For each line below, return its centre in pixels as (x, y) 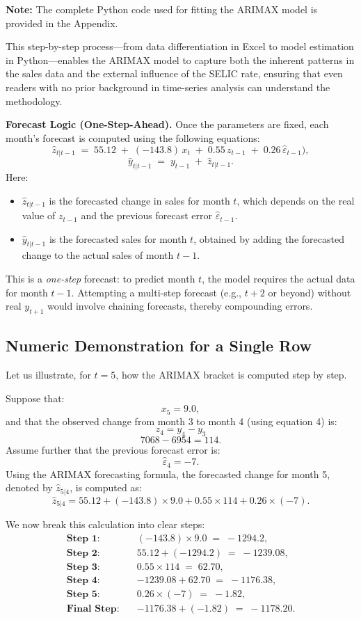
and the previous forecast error (146, 215)
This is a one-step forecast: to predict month (101, 279)
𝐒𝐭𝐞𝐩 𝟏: (83, 538)
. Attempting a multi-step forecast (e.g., (156, 292)
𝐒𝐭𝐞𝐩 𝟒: (83, 580)
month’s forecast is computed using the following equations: (133, 137)
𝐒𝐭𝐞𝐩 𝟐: (83, 553)
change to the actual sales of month (98, 255)
